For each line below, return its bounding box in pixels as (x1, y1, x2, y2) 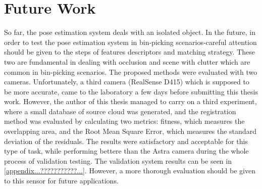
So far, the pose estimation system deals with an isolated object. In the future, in (4, 27, 255, 37)
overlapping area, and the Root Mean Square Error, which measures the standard (4, 126, 256, 136)
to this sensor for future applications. (4, 175, 119, 186)
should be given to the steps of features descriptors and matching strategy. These (4, 46, 255, 57)
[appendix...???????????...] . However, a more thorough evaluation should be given (4, 165, 255, 176)
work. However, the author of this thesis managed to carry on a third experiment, (4, 96, 257, 107)
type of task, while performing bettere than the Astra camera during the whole (4, 146, 249, 156)
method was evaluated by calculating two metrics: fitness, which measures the (4, 116, 245, 126)
